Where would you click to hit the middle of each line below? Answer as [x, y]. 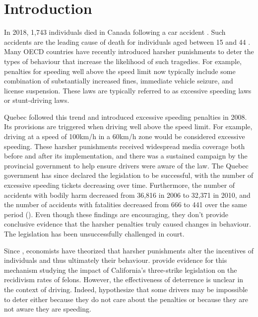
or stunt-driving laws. [37, 100]
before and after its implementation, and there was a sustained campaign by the [126, 156]
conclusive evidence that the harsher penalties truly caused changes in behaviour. [128, 224]
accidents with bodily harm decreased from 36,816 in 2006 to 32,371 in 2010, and [127, 195]
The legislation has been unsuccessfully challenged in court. [94, 234]
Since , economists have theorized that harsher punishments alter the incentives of [129, 250]
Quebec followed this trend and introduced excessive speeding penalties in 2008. [126, 117]
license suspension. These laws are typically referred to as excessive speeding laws [128, 90]
